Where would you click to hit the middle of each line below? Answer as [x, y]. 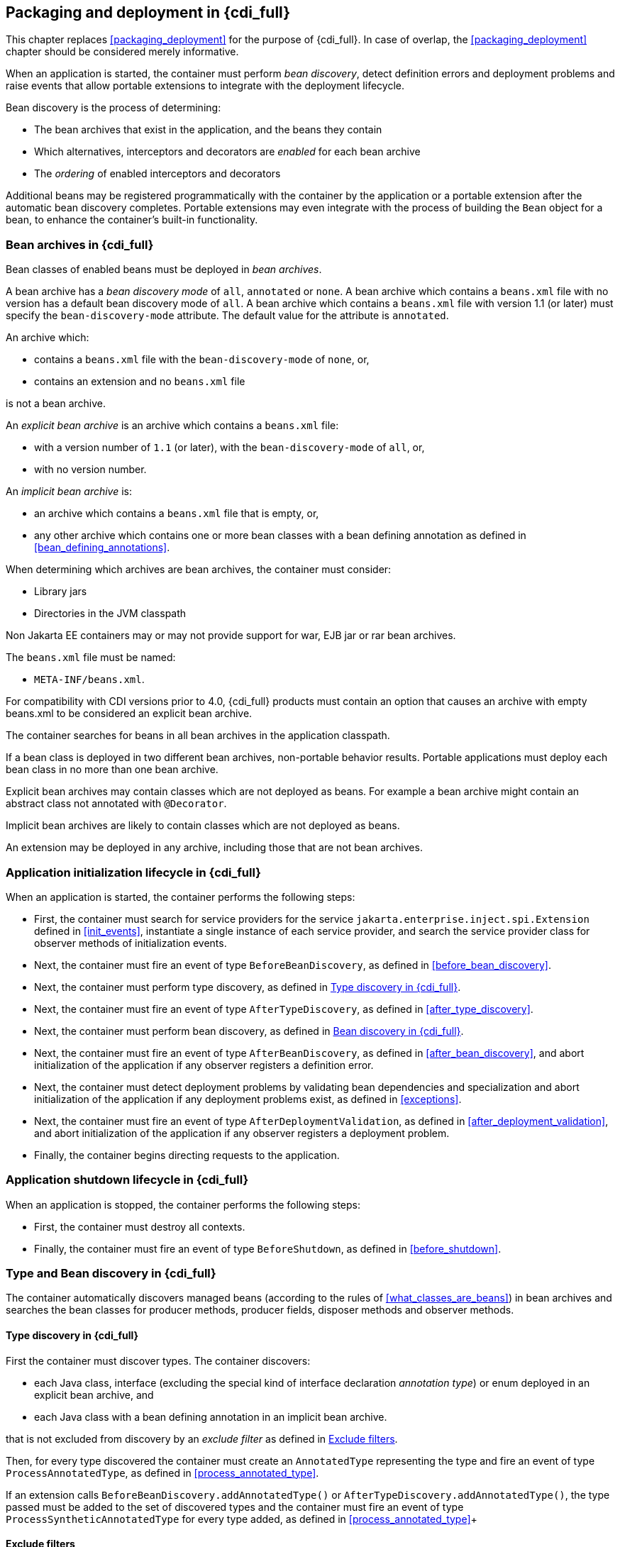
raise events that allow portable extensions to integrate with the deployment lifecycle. [205, 86]
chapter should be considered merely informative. [122, 52]
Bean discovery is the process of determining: [114, 108]
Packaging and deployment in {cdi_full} [148, 12]
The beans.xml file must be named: [91, 658]
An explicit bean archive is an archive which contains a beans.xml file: [172, 426]
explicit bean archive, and [94, 1394]
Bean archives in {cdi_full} [80, 244]
